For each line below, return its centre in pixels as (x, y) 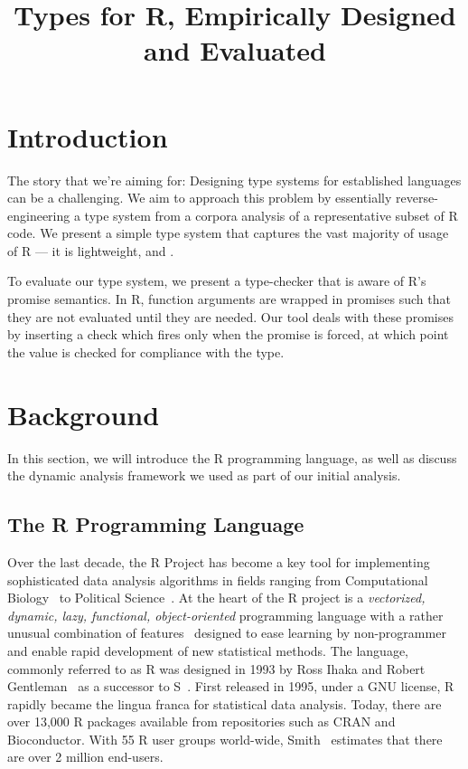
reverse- (417, 198)
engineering (39, 215)
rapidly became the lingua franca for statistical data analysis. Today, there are (225, 703)
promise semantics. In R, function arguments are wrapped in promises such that (229, 299)
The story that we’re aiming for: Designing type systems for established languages (234, 180)
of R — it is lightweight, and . (91, 250)
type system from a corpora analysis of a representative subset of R (271, 215)
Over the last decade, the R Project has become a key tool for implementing (219, 561)
